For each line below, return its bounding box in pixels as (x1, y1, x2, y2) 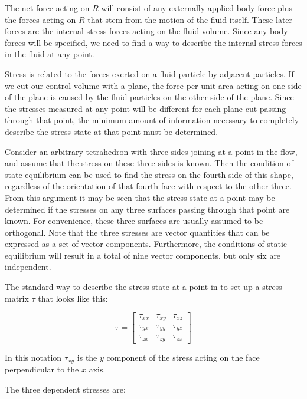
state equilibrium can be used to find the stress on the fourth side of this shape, (5, 168, 293, 180)
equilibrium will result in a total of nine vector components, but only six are (5, 249, 281, 261)
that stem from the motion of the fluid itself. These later (87, 13, 293, 25)
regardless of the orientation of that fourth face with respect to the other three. (5, 180, 292, 192)
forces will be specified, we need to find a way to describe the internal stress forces (5, 36, 302, 48)
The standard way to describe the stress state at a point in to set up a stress (5, 281, 282, 293)
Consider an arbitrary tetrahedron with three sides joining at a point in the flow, (5, 145, 298, 157)
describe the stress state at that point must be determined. (5, 125, 218, 137)
